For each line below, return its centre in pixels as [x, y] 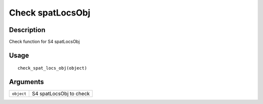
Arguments [27, 82]
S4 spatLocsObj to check [61, 94]
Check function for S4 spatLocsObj [44, 42]
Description [27, 30]
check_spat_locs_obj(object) [52, 68]
